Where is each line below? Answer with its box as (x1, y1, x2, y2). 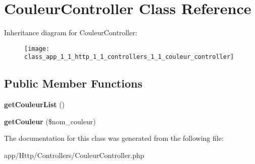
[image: (24, 45, 50, 52)
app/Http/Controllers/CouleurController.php (4, 150, 144, 160)
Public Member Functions (4, 75, 142, 91)
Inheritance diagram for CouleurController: (4, 27, 137, 38)
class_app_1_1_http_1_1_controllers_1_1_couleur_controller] (24, 53, 234, 61)
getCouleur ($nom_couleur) (4, 116, 96, 126)
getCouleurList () (4, 99, 65, 110)
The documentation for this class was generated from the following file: (4, 133, 224, 143)
